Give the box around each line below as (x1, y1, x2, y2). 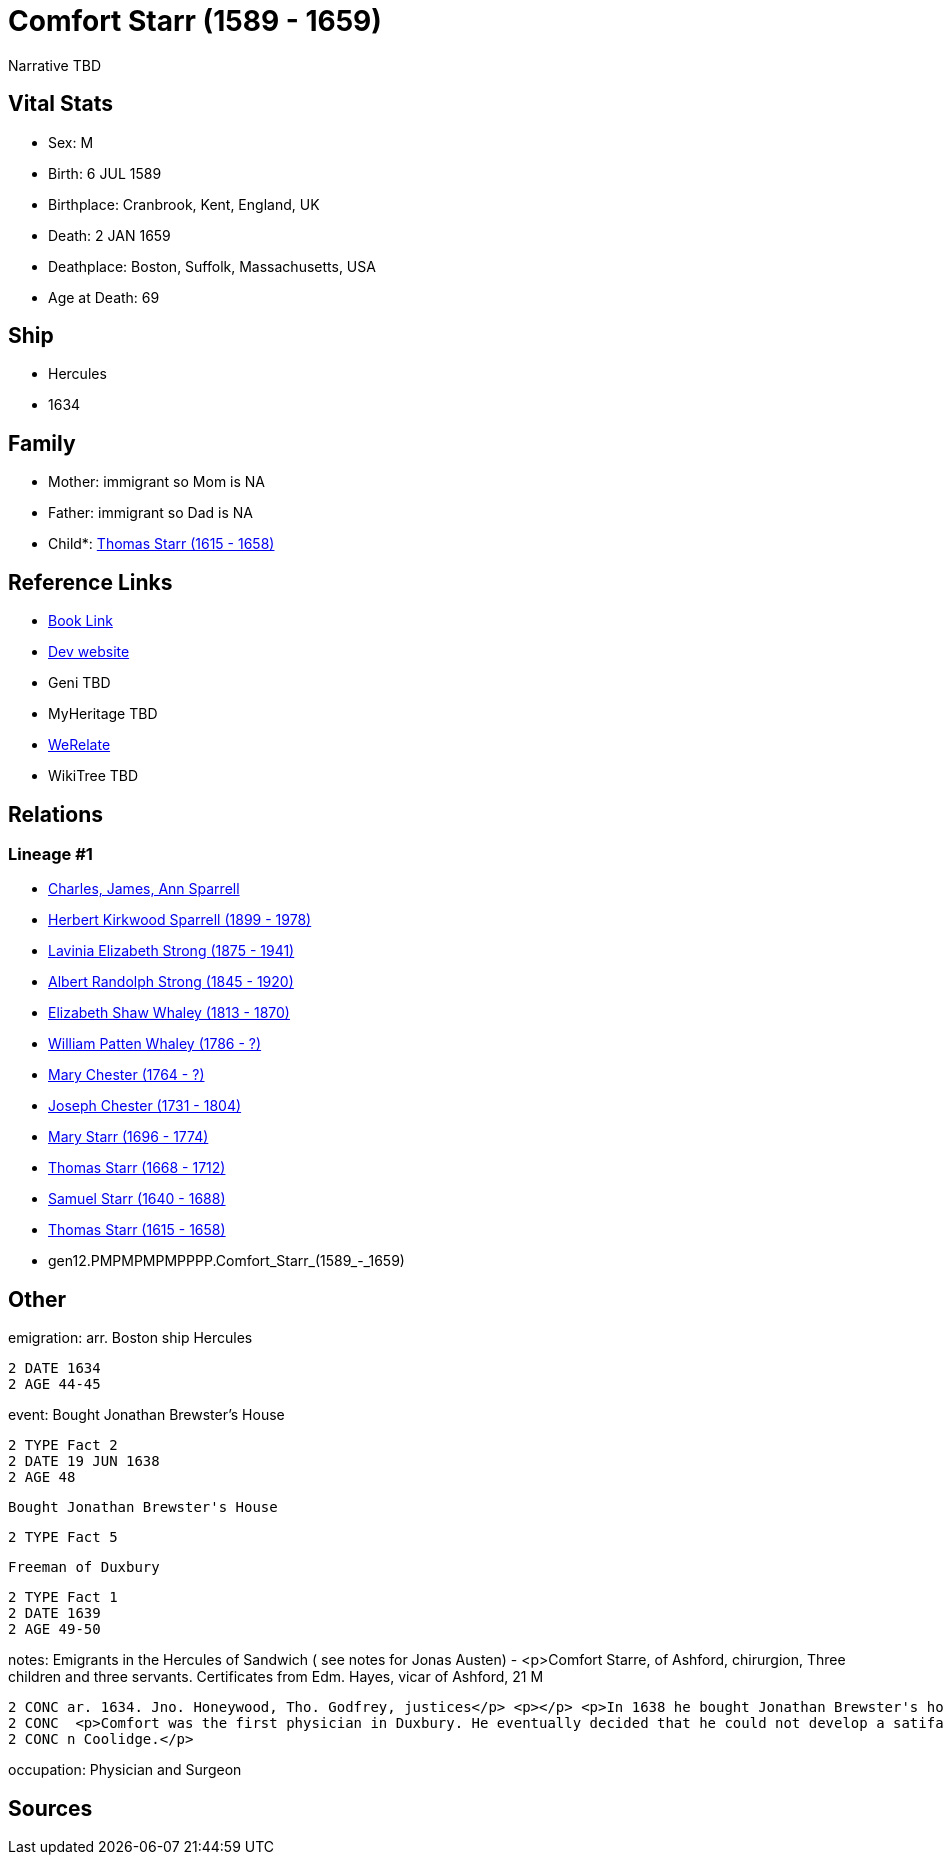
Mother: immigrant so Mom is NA (48, 473, 266, 491)
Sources (8, 1795, 93, 1821)
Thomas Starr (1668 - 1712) (48, 1159, 226, 1177)
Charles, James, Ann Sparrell (48, 880, 240, 898)
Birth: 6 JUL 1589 (48, 164, 162, 182)
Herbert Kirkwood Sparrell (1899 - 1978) (48, 911, 312, 929)
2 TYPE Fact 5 (8, 1529, 118, 1546)
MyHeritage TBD (48, 705, 158, 723)
